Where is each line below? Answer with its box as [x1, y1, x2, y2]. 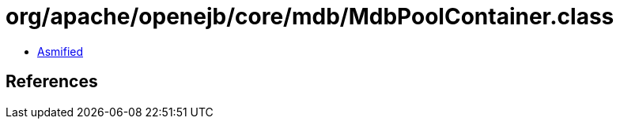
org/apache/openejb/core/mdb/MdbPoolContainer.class [6, 3, 614, 30]
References [6, 72, 98, 92]
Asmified [37, 44, 84, 58]
